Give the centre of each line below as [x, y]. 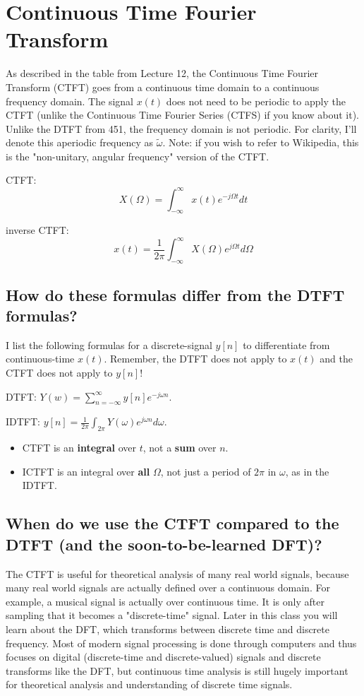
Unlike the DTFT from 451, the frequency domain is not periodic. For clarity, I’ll [181, 128]
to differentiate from [286, 344]
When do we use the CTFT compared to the [172, 523]
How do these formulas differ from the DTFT [175, 294]
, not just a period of [206, 471]
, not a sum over [180, 448]
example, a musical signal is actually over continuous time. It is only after [165, 601]
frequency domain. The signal [69, 101]
